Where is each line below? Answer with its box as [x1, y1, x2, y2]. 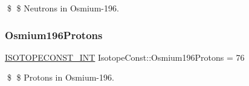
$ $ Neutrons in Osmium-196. [7, 2, 119, 14]
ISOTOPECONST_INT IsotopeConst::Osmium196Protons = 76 [5, 51, 245, 63]
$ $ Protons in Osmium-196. [7, 71, 114, 84]
